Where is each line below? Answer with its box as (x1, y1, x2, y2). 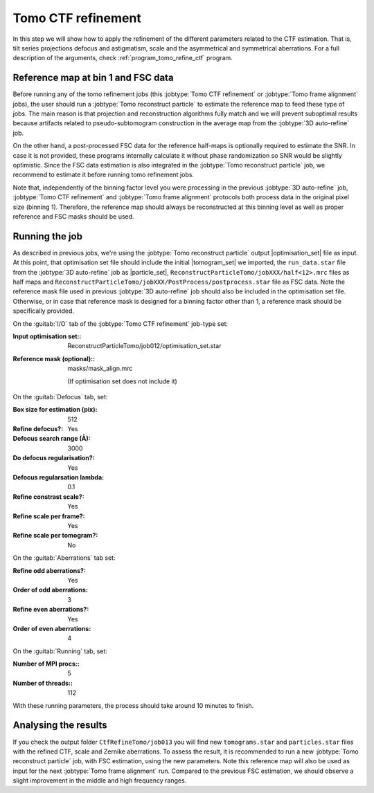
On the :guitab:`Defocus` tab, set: (12, 392, 108, 401)
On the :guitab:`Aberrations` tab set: (12, 554, 116, 562)
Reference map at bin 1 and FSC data (12, 72, 174, 84)
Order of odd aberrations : (12, 585, 88, 594)
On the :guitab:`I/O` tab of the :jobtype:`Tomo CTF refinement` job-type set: (12, 319, 229, 328)
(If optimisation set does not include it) (67, 377, 178, 385)
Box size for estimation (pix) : (12, 405, 98, 414)
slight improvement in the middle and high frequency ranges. (12, 776, 187, 785)
